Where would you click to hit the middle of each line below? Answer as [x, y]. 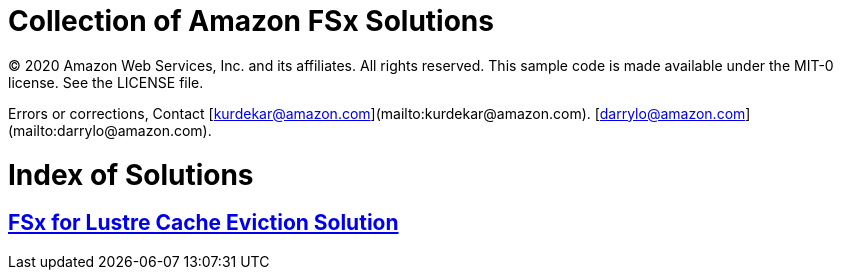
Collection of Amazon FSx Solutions [251, 21]
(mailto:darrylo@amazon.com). [110, 130]
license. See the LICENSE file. [106, 82]
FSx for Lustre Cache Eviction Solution [203, 223]
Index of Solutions [131, 174]
